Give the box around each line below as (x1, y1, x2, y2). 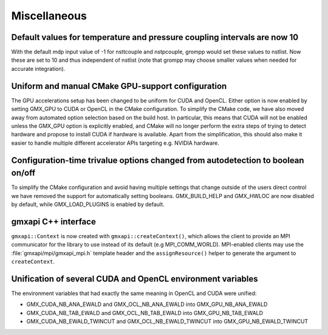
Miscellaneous (11, 9, 87, 22)
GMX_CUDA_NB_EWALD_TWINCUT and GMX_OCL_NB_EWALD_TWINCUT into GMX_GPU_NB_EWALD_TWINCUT (26, 318, 309, 325)
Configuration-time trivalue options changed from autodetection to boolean (11, 155, 304, 165)
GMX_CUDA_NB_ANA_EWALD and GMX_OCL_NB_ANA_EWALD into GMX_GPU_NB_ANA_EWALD (26, 300, 268, 308)
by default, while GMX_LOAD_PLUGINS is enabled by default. (11, 201, 165, 208)
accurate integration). (11, 65, 66, 72)
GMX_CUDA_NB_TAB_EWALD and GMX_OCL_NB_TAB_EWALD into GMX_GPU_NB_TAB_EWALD (26, 309, 264, 316)
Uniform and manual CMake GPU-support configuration (11, 81, 227, 91)
